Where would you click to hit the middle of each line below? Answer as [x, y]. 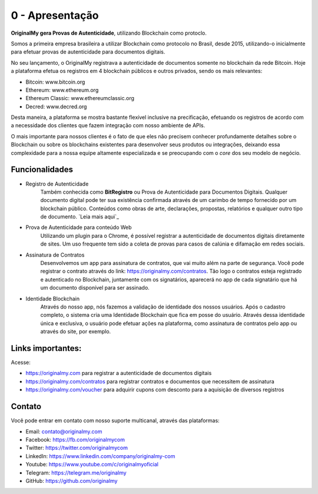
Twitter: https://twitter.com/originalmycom [77, 448]
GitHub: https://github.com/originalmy [72, 480]
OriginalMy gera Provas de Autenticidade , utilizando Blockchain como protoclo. [109, 33]
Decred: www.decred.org [56, 107]
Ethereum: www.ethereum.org [62, 90]
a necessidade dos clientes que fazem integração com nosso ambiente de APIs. [108, 125]
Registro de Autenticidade [57, 184]
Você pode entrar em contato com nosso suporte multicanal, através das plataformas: [115, 420]
